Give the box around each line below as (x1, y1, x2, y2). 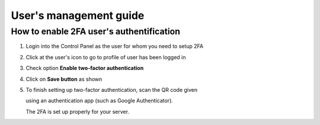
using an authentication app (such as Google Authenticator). (25, 97, 173, 104)
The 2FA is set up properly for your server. (25, 108, 130, 115)
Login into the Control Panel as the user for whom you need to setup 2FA (25, 43, 204, 50)
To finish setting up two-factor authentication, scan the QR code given (25, 86, 198, 93)
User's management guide (11, 9, 145, 22)
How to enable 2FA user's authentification (11, 26, 181, 37)
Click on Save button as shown (25, 75, 103, 82)
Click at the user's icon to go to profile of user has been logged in (25, 53, 186, 60)
